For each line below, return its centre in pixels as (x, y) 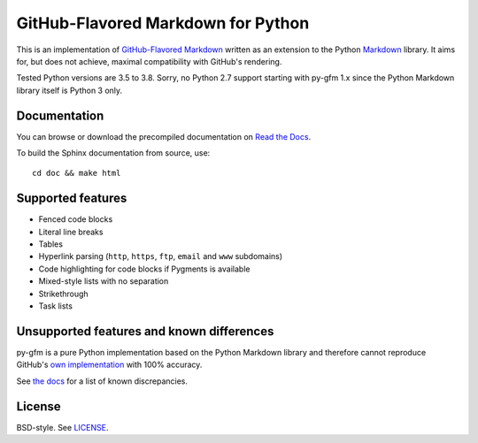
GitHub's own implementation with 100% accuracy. (109, 365)
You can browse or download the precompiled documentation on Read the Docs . (164, 136)
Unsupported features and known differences (145, 331)
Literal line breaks (71, 232)
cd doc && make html (77, 173)
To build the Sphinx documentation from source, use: (113, 153)
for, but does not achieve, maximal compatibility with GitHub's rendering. (149, 61)
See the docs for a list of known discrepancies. (102, 381)
